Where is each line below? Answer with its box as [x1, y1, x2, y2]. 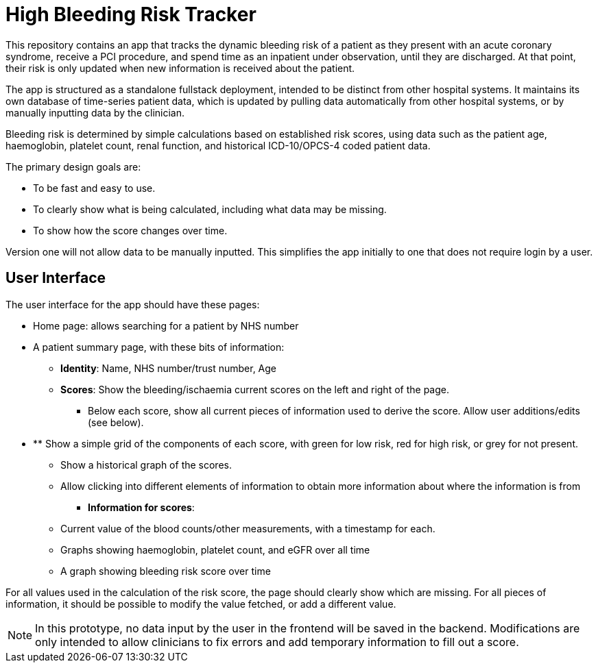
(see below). [88, 416, 144, 428]
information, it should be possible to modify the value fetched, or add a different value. [5, 597, 396, 610]
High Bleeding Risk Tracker [5, 3, 256, 26]
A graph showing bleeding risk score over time [60, 565, 271, 577]
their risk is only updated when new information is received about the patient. [5, 62, 355, 74]
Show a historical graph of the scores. [60, 458, 232, 471]
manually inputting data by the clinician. [5, 106, 184, 119]
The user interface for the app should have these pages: [5, 298, 260, 310]
